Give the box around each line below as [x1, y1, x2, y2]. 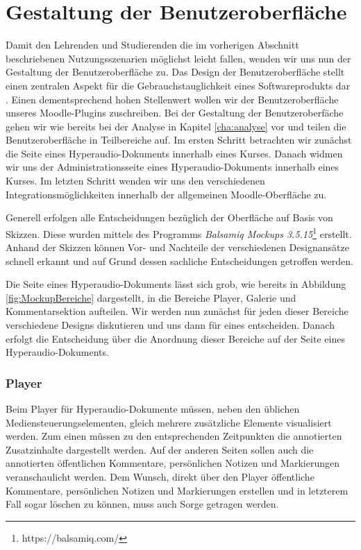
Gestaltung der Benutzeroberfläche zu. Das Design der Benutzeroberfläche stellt [6, 65, 345, 79]
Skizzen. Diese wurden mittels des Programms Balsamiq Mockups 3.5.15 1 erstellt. [6, 224, 352, 241]
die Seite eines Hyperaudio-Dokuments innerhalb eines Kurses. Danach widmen [6, 146, 343, 160]
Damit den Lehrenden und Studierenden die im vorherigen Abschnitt [6, 37, 299, 52]
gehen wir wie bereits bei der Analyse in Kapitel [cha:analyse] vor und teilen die [6, 119, 346, 133]
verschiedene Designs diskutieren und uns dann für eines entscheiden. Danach [6, 318, 335, 332]
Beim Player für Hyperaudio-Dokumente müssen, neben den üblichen [6, 402, 300, 416]
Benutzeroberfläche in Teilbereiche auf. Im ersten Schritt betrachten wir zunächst [6, 132, 352, 147]
